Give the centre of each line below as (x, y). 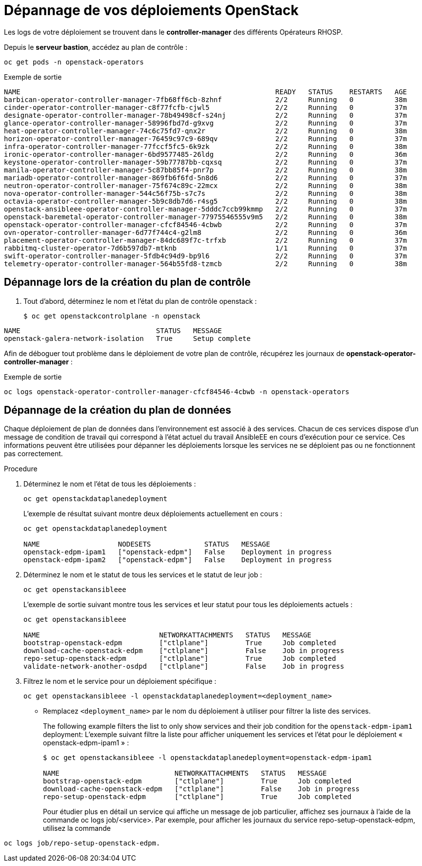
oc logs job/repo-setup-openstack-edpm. (82, 843)
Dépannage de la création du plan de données (118, 410)
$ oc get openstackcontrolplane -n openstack (112, 316)
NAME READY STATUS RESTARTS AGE (206, 92)
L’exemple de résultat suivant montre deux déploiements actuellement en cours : (153, 514)
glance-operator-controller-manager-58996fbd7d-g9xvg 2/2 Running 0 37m (206, 123)
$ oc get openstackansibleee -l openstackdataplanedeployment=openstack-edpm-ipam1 (208, 758)
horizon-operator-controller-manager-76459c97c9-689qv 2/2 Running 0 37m (206, 138)
